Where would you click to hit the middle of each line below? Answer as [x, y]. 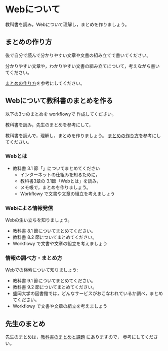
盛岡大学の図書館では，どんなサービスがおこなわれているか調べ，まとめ [88, 294]
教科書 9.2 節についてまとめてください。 [55, 287]
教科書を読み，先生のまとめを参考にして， [49, 124]
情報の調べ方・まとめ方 [34, 258]
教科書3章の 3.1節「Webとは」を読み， [60, 181]
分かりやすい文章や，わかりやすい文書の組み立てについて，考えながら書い [83, 66]
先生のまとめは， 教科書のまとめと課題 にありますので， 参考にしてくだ [79, 337]
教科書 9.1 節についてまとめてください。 [54, 281]
